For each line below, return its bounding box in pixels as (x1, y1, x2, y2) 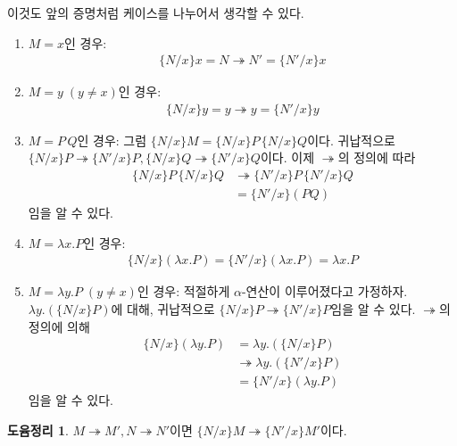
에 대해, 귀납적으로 (111, 299, 215, 318)
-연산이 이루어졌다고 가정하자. (241, 282, 408, 301)
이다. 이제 (260, 148, 315, 167)
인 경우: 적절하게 (137, 282, 230, 301)
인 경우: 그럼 (77, 130, 147, 149)
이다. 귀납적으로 (307, 130, 395, 149)
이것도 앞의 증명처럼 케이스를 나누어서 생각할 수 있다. (7, 4, 304, 21)
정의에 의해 (28, 317, 90, 335)
